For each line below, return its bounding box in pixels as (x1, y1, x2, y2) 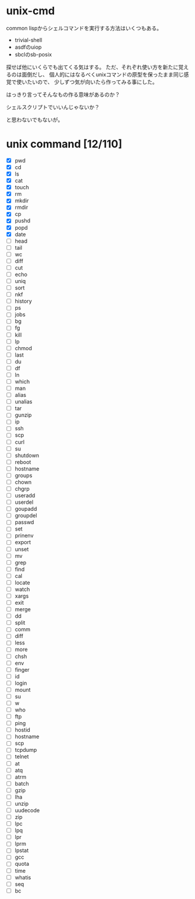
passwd (14, 519, 34, 526)
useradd (14, 492, 36, 499)
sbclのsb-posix (14, 50, 52, 58)
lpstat (14, 847, 29, 854)
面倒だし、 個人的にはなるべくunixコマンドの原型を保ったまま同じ (21, 71, 184, 78)
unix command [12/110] (6, 138, 123, 151)
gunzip (14, 411, 32, 419)
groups (14, 472, 33, 479)
